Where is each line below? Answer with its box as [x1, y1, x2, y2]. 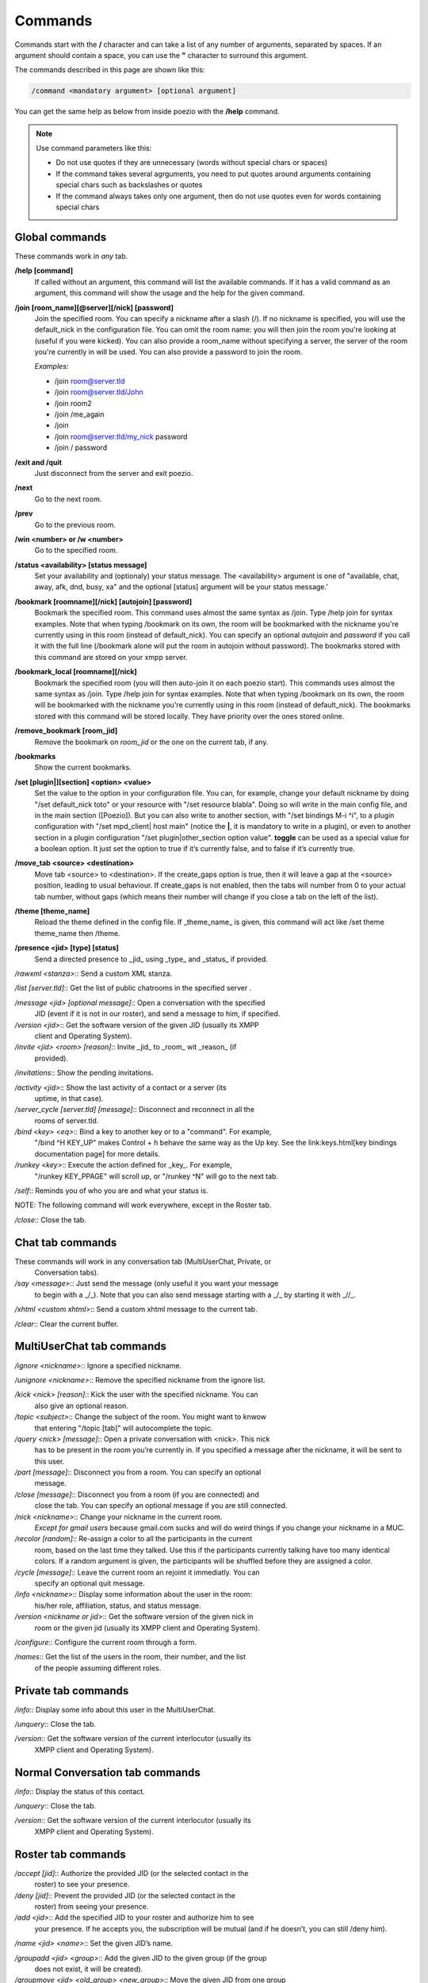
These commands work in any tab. [14, 251, 128, 261]
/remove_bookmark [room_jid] [14, 726, 118, 735]
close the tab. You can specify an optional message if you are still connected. [34, 1501, 288, 1510]
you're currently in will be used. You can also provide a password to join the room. [34, 347, 303, 357]
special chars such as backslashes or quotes [55, 180, 203, 190]
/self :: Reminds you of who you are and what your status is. [14, 1186, 209, 1195]
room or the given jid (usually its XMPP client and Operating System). [34, 1623, 261, 1632]
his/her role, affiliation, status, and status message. [34, 1601, 201, 1610]
